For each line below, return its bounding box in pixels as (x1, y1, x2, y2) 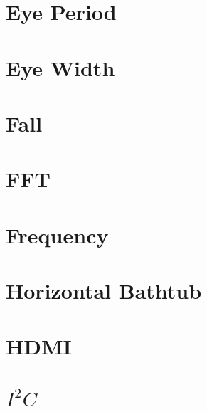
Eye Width (6, 53, 115, 82)
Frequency (6, 220, 109, 249)
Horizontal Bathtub (6, 276, 202, 305)
